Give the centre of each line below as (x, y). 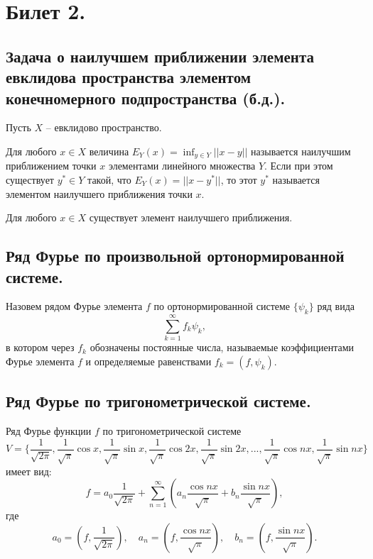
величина (109, 151)
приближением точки (51, 166)
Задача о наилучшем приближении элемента (160, 56)
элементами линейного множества (182, 166)
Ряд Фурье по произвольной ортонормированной (175, 256)
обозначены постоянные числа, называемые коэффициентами (222, 347)
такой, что (109, 179)
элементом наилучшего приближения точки (99, 193)
